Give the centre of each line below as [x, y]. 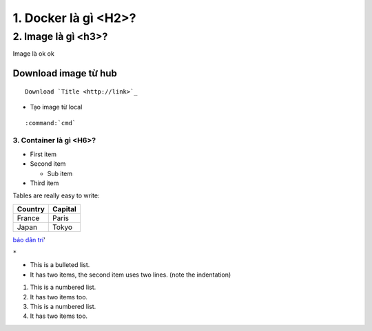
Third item [44, 183]
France [28, 218]
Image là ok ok [33, 54]
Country [31, 209]
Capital [65, 209]
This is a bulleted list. [60, 265]
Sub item [60, 173]
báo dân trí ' [29, 239]
